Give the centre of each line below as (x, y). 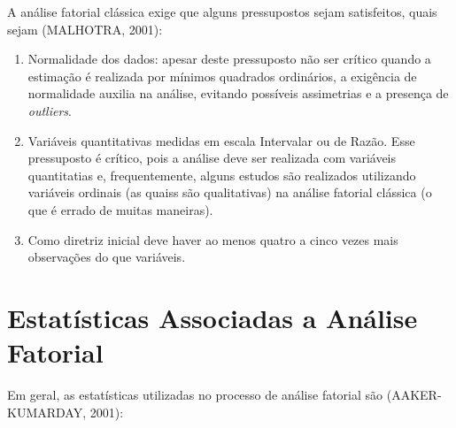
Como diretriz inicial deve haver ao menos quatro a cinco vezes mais (213, 239)
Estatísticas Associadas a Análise (213, 317)
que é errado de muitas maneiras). (120, 209)
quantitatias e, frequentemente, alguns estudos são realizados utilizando (222, 175)
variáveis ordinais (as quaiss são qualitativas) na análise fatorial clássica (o (230, 192)
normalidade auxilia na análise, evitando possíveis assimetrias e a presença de (238, 93)
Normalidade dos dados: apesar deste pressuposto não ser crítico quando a (229, 59)
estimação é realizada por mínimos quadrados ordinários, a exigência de (222, 76)
